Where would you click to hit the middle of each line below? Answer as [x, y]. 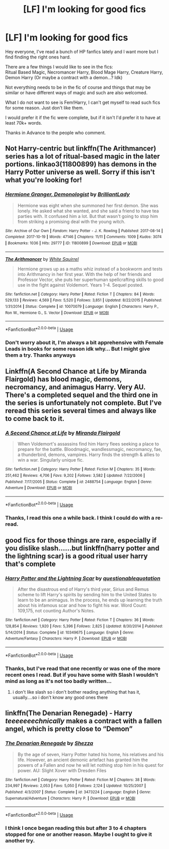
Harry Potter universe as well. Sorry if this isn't [80, 172]
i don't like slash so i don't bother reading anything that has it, [76, 692]
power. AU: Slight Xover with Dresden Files [62, 770]
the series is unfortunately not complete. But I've [83, 403]
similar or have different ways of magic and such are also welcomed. [76, 92]
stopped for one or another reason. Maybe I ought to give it [79, 834]
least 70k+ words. [24, 123]
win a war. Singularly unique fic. [51, 460]
